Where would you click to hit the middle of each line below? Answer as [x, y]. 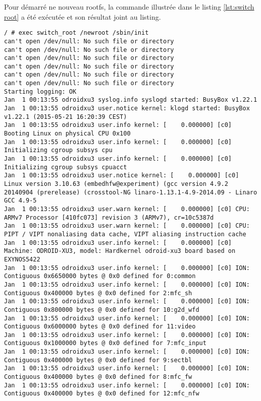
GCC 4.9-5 [20, 201]
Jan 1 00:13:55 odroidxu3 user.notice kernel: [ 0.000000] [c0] [122, 176]
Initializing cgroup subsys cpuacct [66, 167]
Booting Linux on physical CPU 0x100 [67, 134]
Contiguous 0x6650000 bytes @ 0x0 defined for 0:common [100, 276]
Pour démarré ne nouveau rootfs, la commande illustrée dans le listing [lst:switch [129, 7]
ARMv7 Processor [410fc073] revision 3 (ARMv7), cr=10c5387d [109, 217]
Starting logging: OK [40, 91]
